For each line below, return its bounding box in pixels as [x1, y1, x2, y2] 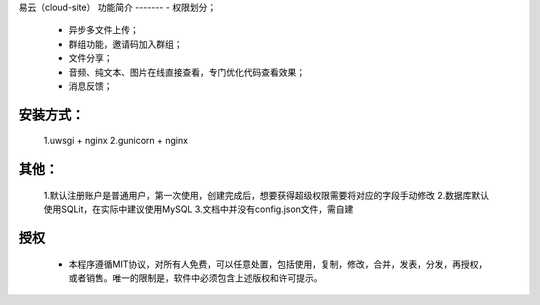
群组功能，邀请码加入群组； [68, 38, 183, 50]
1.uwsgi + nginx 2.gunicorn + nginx [43, 135, 189, 147]
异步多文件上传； [68, 24, 139, 36]
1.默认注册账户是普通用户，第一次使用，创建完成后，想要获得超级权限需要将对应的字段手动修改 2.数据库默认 [43, 189, 490, 201]
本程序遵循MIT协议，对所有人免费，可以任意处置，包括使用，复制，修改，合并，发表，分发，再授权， [68, 258, 488, 270]
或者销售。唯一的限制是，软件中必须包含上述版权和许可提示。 [68, 271, 323, 284]
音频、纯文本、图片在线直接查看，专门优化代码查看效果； [68, 66, 305, 78]
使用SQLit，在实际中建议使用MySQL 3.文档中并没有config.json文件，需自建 [43, 203, 354, 215]
